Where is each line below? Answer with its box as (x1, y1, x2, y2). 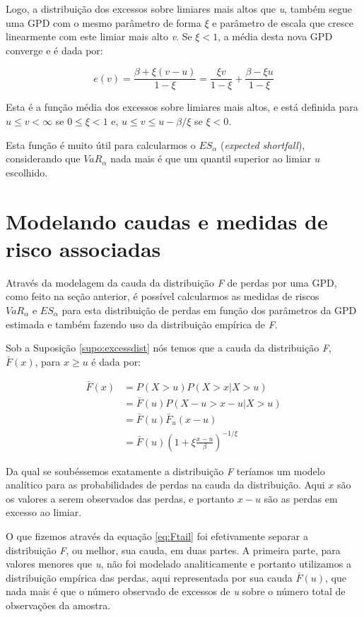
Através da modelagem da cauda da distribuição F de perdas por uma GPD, (6, 275, 337, 289)
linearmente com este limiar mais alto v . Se (6, 29, 192, 44)
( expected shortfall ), (221, 137, 305, 152)
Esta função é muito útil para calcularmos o (6, 137, 196, 152)
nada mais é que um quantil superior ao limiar (110, 151, 312, 166)
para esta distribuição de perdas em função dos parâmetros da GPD (61, 302, 357, 317)
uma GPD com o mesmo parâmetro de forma (6, 15, 201, 30)
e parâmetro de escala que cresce (212, 15, 353, 30)
